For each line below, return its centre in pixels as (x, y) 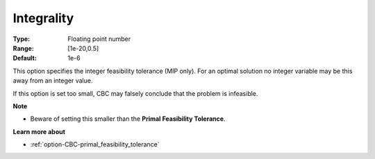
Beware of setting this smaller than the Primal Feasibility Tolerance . (128, 119)
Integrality (43, 18)
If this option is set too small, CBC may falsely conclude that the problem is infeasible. (135, 93)
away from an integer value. (53, 81)
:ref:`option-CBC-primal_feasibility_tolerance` (95, 144)
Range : (23, 48)
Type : (22, 39)
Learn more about (39, 131)
